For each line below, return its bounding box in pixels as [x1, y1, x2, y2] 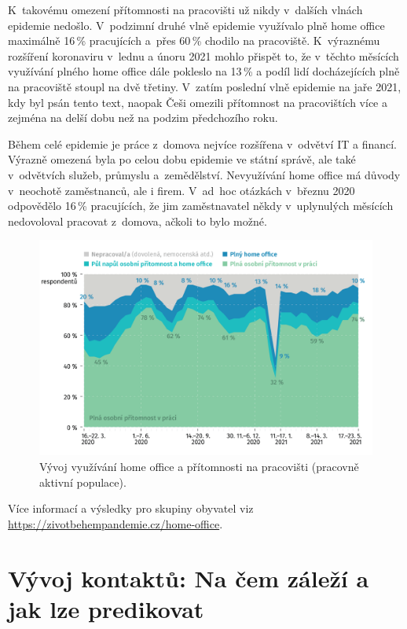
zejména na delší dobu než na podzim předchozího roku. [8, 109, 278, 126]
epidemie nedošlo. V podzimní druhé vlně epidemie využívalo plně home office [8, 17, 385, 33]
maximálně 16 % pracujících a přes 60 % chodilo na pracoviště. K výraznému [8, 32, 380, 49]
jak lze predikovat [8, 592, 204, 624]
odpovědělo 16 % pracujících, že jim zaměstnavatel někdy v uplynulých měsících [8, 197, 394, 214]
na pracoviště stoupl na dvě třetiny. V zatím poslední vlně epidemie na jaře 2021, [8, 78, 401, 94]
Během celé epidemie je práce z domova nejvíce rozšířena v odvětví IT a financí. [8, 135, 397, 152]
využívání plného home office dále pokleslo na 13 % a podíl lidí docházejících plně [8, 63, 400, 79]
